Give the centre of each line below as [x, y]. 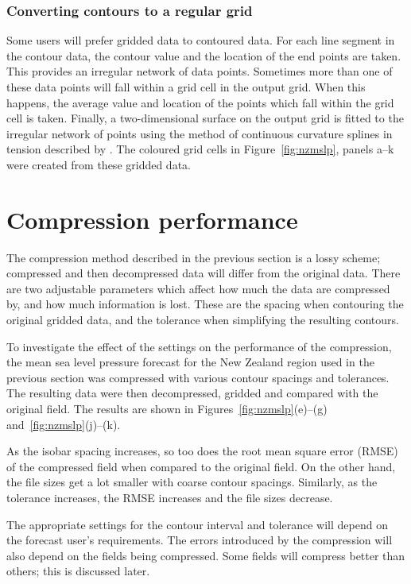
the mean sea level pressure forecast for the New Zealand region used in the [190, 362]
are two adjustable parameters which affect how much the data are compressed [198, 288]
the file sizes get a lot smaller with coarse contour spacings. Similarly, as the [192, 482]
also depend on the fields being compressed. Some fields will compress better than [206, 555]
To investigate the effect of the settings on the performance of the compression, [199, 346]
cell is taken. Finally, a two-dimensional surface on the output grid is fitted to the [205, 118]
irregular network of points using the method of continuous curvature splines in [200, 133]
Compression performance [152, 219]
